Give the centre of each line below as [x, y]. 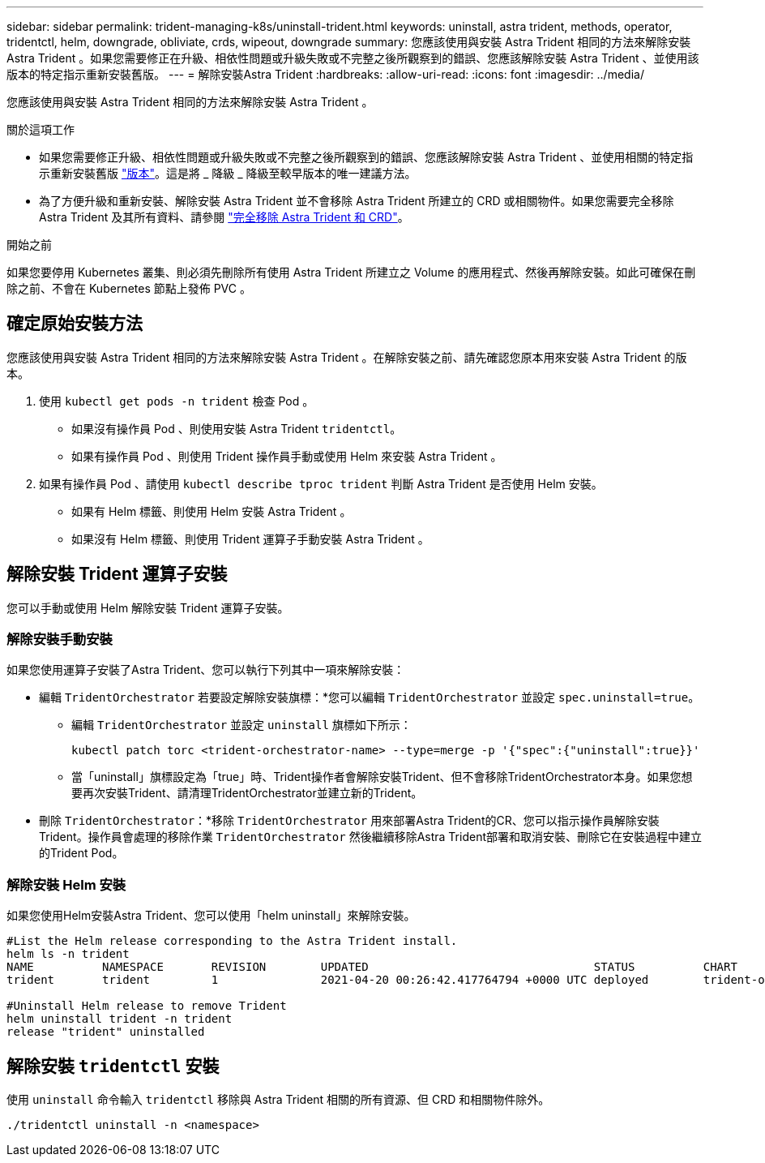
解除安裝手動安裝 [60, 639]
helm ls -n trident [68, 954]
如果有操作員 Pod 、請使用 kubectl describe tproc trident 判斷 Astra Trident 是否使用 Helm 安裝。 [321, 483]
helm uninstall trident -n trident [120, 1019]
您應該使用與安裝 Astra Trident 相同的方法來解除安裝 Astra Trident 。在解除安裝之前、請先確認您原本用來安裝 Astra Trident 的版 [347, 357]
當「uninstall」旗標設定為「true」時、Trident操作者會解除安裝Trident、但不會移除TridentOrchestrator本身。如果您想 [382, 777]
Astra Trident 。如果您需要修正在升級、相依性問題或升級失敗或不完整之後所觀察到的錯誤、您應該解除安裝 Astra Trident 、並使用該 [353, 58]
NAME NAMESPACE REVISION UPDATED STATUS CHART [372, 967]
